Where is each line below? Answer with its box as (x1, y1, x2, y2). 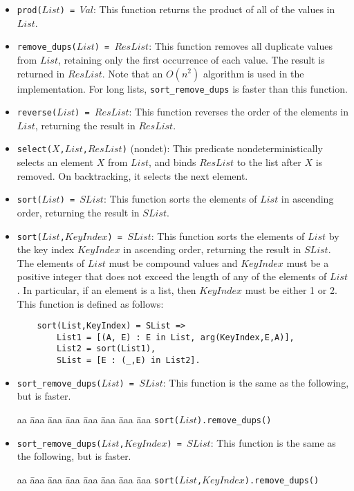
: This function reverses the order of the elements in (129, 104, 348, 119)
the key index (17, 242, 75, 257)
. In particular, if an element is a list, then (17, 282, 196, 297)
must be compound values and (109, 255, 238, 270)
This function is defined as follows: (17, 296, 164, 311)
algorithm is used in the (203, 66, 304, 80)
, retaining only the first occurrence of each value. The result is (57, 52, 325, 66)
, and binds (149, 155, 196, 169)
